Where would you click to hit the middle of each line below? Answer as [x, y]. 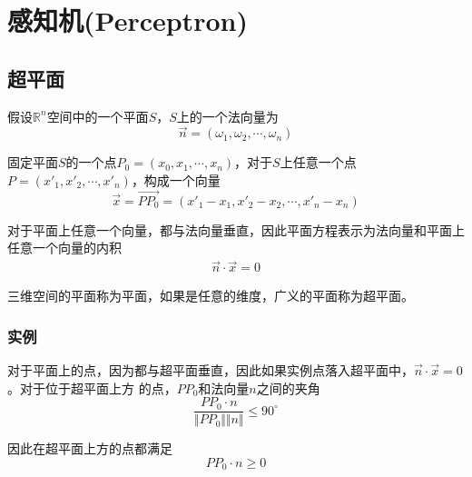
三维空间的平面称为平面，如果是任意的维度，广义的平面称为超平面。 [211, 296]
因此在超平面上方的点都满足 [90, 448]
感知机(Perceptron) [128, 20]
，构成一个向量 [176, 179]
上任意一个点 [318, 162]
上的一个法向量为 [227, 116]
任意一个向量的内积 [64, 248]
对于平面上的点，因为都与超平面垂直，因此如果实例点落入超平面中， [211, 370]
